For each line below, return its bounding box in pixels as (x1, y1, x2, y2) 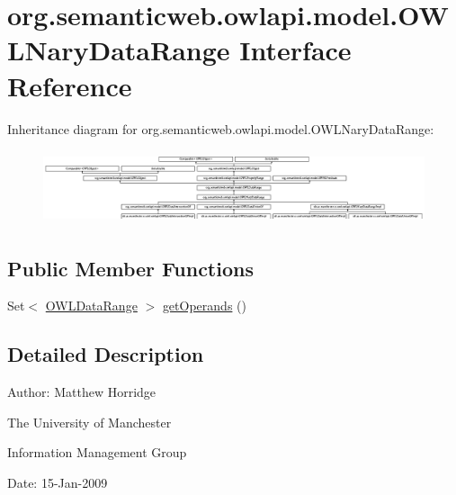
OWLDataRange (45, 296, 138, 315)
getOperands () (162, 296, 246, 315)
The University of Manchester (7, 412, 172, 431)
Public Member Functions (7, 254, 254, 282)
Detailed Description (7, 340, 204, 368)
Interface (239, 31, 352, 68)
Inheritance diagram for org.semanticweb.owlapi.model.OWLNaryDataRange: (7, 119, 434, 138)
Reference (7, 67, 132, 103)
